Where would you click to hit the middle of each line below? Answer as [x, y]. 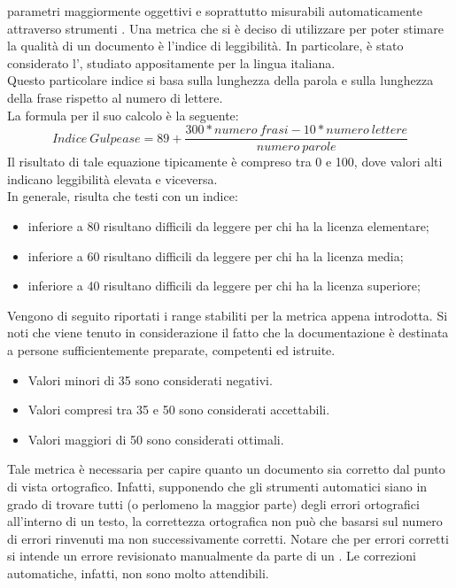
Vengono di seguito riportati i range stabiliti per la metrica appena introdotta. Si [228, 315]
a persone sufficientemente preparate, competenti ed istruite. [171, 349]
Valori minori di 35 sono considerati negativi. [150, 379]
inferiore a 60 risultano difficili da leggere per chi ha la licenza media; [216, 255]
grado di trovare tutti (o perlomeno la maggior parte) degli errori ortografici [213, 503]
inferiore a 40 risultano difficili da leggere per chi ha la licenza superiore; [224, 286]
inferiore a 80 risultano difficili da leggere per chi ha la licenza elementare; [228, 226]
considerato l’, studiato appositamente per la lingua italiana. [171, 62]
